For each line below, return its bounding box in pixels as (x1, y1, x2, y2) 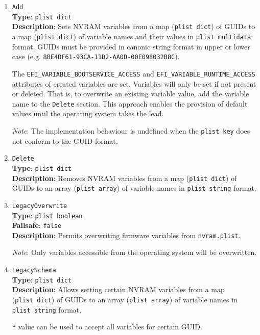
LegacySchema (12, 267, 56, 274)
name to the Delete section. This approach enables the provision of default (12, 98, 248, 109)
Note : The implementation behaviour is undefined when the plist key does (12, 125, 250, 136)
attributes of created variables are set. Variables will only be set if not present (12, 78, 256, 89)
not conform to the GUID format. (12, 135, 118, 146)
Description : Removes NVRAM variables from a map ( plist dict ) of (12, 172, 237, 183)
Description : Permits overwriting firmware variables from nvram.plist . (12, 229, 241, 240)
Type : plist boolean (12, 210, 83, 220)
